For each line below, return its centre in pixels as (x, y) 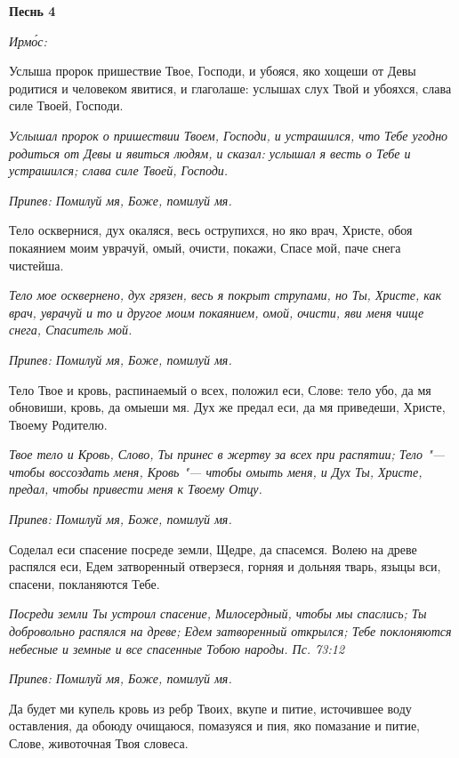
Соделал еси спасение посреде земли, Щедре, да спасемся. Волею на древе (213, 548)
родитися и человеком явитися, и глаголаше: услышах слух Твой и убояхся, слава (230, 88)
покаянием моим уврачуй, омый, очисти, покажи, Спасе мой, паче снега (205, 247)
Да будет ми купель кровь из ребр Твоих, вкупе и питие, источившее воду (210, 708)
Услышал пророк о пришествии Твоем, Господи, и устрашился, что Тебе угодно (229, 135)
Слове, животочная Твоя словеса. (99, 743)
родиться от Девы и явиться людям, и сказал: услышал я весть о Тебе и (210, 153)
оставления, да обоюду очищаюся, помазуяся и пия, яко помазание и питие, (214, 726)
